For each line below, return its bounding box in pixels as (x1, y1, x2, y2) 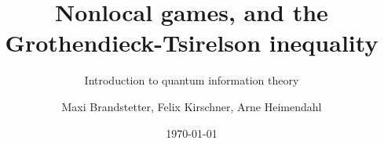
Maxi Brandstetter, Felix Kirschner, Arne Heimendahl (61, 98, 322, 114)
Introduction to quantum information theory (84, 72, 299, 88)
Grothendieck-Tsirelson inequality (5, 27, 379, 59)
